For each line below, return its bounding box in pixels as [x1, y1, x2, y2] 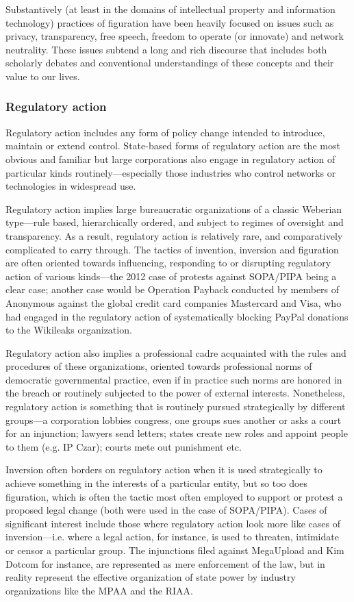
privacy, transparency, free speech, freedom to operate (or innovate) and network [5, 29, 344, 43]
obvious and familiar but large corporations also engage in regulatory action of [5, 151, 336, 166]
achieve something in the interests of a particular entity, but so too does [5, 476, 308, 490]
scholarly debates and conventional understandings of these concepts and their [5, 55, 334, 70]
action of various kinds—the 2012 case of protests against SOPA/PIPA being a [5, 268, 337, 283]
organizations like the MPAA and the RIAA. [5, 583, 193, 597]
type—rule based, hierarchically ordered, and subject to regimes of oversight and [5, 215, 344, 229]
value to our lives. [5, 68, 80, 83]
